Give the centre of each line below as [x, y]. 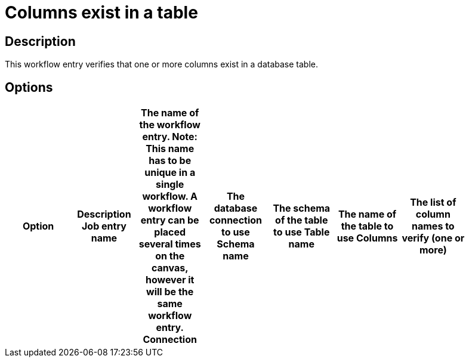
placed [170, 232]
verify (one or [433, 238]
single [170, 185]
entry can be [170, 220]
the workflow [170, 125]
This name [170, 149]
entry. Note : [170, 137]
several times [170, 244]
